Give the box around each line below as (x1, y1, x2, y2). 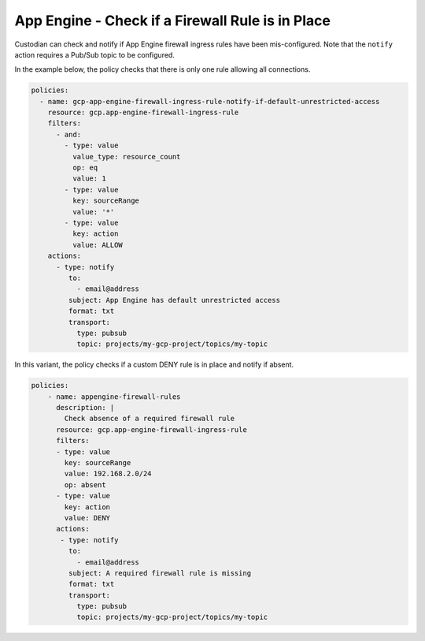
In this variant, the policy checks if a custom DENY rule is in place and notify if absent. (14, 360, 294, 370)
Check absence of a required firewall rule (64, 414, 235, 423)
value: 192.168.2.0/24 (64, 469, 153, 479)
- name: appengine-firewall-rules (47, 392, 181, 401)
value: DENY (64, 513, 110, 522)
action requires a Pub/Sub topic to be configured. (14, 50, 175, 59)
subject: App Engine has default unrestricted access (68, 296, 281, 304)
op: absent (64, 480, 106, 489)
